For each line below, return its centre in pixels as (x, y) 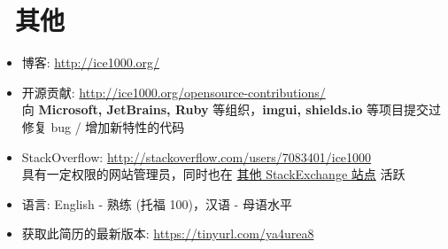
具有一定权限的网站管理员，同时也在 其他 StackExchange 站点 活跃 (213, 174)
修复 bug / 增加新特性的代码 (103, 126)
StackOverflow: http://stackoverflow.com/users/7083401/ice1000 (197, 156)
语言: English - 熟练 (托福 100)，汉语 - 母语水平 (157, 203)
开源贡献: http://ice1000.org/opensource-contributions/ (174, 92)
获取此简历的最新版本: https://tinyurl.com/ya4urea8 (168, 233)
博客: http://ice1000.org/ (91, 62)
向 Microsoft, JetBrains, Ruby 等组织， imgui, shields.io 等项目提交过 (231, 109)
